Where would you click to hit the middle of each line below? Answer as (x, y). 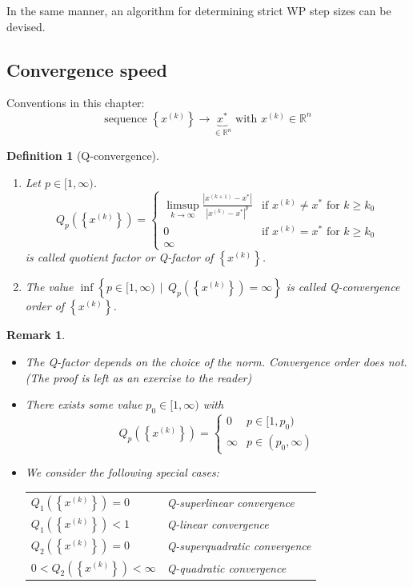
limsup (183, 205)
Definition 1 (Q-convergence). (83, 155)
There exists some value (84, 404)
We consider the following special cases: (122, 472)
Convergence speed (87, 69)
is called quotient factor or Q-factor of (119, 257)
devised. (26, 26)
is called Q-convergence (343, 287)
